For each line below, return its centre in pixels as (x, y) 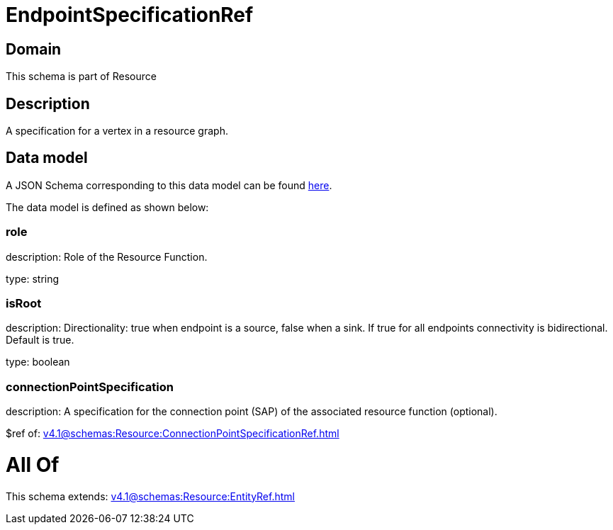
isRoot (24, 303)
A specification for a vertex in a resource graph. (117, 131)
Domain (34, 49)
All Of (33, 464)
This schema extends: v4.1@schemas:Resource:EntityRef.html (150, 496)
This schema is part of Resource (81, 77)
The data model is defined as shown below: (107, 207)
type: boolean (38, 362)
